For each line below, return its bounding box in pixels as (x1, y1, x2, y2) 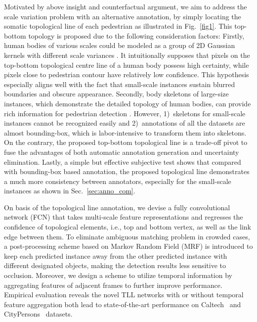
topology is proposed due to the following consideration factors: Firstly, (28, 30, 245, 41)
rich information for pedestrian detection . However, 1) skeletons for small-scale (4, 108, 246, 118)
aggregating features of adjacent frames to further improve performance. (4, 279, 222, 290)
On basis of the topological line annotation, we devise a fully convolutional (4, 202, 230, 212)
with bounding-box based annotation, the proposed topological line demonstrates (4, 166, 250, 177)
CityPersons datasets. (4, 309, 73, 319)
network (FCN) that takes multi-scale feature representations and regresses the (4, 212, 243, 222)
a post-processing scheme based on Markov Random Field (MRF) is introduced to (4, 241, 253, 251)
